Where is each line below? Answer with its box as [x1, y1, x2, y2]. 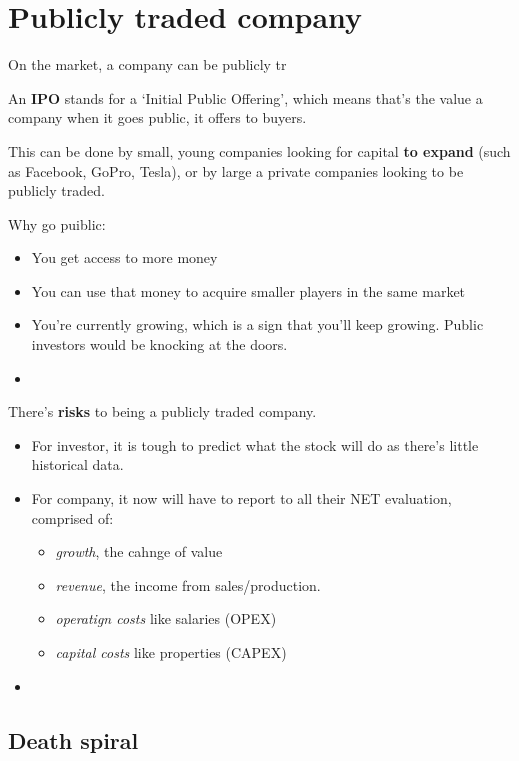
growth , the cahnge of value [55, 541, 223, 562]
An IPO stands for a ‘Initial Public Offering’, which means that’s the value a [8, 87, 483, 108]
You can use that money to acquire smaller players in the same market [31, 280, 466, 301]
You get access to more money [31, 247, 218, 268]
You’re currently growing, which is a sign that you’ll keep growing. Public [31, 314, 484, 335]
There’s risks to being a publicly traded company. [8, 401, 317, 422]
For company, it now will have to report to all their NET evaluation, [31, 488, 452, 509]
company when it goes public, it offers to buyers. [8, 107, 307, 128]
